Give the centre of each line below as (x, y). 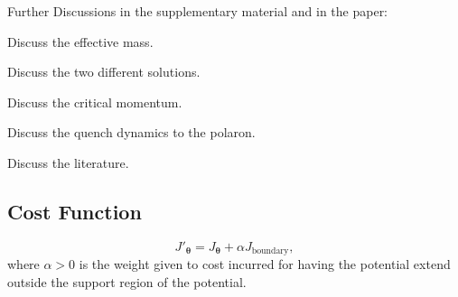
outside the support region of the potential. (127, 281)
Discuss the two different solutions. (104, 72)
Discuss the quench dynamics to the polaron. (131, 132)
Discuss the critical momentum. (95, 102)
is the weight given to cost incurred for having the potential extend (265, 264)
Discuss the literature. (68, 162)
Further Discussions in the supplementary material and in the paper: (198, 11)
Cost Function (75, 211)
